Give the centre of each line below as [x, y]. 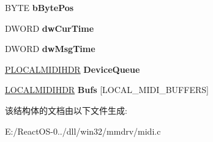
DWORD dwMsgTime [50, 49]
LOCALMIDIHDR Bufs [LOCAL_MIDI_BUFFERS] [107, 90]
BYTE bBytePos [39, 7]
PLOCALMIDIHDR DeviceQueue [73, 69]
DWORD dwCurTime [50, 28]
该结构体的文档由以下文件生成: [66, 110]
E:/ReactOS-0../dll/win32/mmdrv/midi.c [83, 131]
